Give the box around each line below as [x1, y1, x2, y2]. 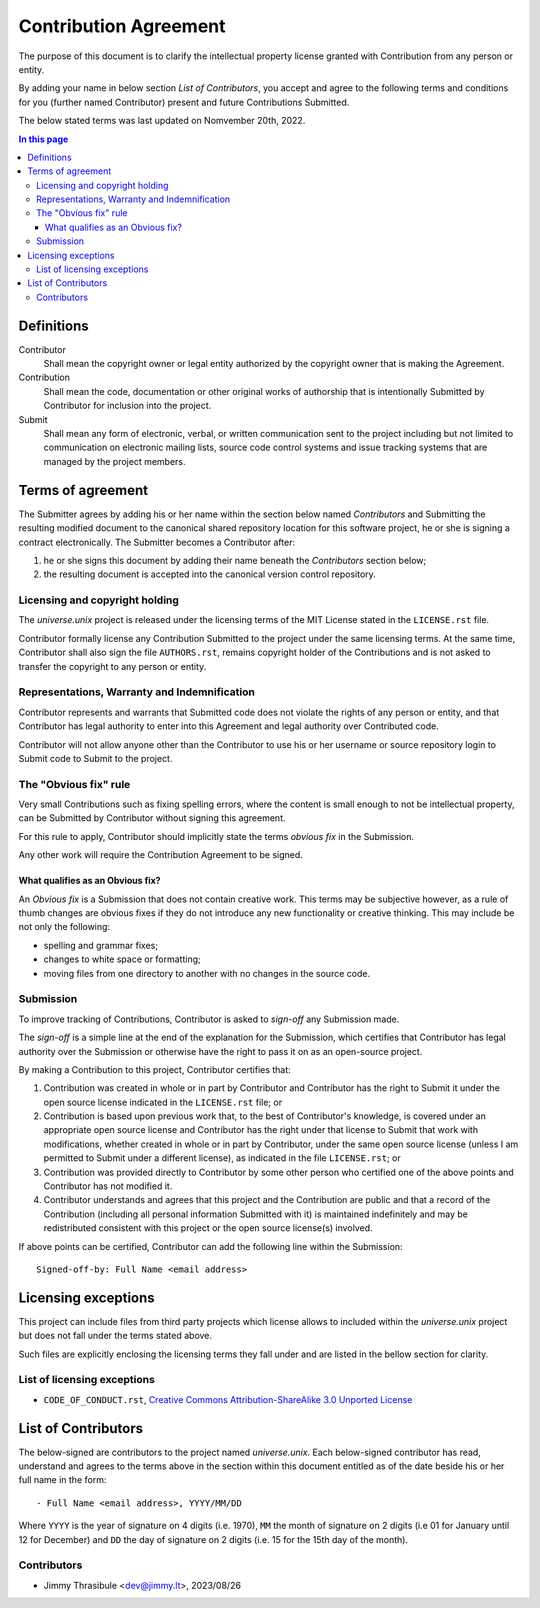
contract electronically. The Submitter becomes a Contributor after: [18, 536, 295, 548]
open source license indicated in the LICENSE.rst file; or [43, 1096, 283, 1108]
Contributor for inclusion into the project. [43, 400, 212, 412]
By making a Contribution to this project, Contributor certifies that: [18, 1063, 292, 1075]
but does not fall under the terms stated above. [18, 1330, 213, 1342]
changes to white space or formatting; [43, 953, 202, 965]
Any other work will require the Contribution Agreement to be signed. [18, 849, 304, 861]
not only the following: [18, 921, 110, 933]
